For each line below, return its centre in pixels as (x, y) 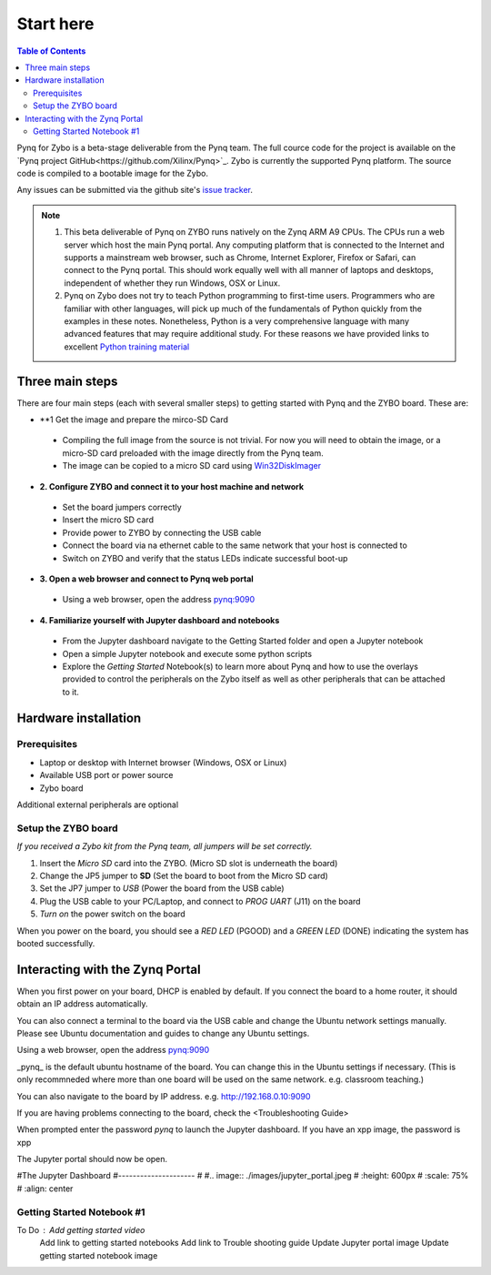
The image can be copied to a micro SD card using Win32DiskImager (192, 466)
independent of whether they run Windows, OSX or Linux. (172, 283)
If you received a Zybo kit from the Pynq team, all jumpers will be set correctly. (165, 846)
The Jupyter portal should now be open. (92, 1159)
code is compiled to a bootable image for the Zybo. (113, 174)
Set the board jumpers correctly (122, 507)
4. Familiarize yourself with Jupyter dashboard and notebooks (160, 620)
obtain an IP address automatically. (82, 1004)
